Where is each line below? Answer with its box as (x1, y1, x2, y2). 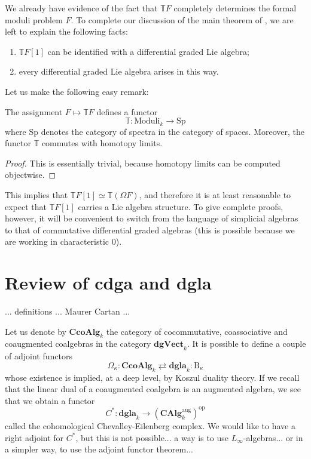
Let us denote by (5, 325, 66, 337)
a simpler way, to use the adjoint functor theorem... (5, 443, 193, 455)
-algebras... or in (243, 431, 303, 443)
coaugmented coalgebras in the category (5, 337, 151, 350)
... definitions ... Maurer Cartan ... (5, 305, 130, 318)
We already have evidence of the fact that (5, 2, 158, 14)
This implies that (5, 188, 68, 201)
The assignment (5, 105, 63, 118)
